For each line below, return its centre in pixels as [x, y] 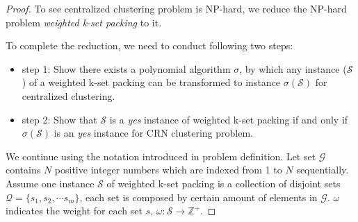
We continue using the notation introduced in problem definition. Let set [161, 156]
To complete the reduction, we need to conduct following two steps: [149, 45]
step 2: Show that [59, 119]
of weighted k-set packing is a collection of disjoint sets [223, 183]
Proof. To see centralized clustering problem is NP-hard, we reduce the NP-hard [176, 8]
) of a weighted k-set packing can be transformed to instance [151, 82]
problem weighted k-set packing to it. [84, 22]
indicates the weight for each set [74, 211]
